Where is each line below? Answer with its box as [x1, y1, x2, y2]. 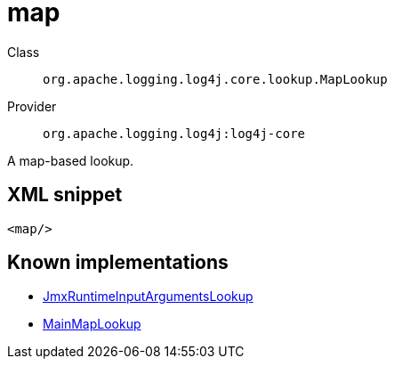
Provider [7, 98, 57, 114]
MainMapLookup [43, 316, 141, 332]
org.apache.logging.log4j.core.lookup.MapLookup [43, 71, 388, 86]
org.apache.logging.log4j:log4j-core [43, 126, 306, 141]
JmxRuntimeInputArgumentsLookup [43, 289, 253, 305]
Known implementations [7, 251, 229, 274]
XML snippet [7, 183, 123, 207]
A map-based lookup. [7, 152, 134, 168]
